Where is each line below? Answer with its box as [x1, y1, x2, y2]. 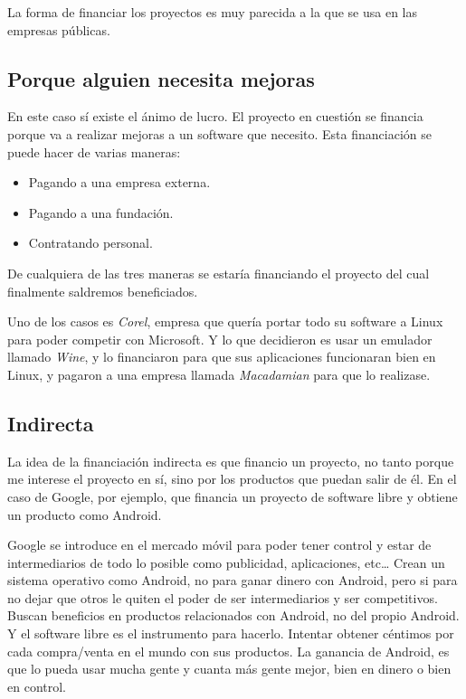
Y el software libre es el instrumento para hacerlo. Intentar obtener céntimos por [7, 624, 454, 643]
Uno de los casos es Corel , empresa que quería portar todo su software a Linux [7, 312, 443, 331]
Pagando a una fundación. [28, 203, 174, 222]
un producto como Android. [7, 505, 162, 524]
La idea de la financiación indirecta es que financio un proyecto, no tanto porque [7, 451, 454, 470]
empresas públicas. [7, 20, 110, 39]
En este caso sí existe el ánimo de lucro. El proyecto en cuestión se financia [7, 107, 423, 126]
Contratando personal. [28, 233, 153, 252]
